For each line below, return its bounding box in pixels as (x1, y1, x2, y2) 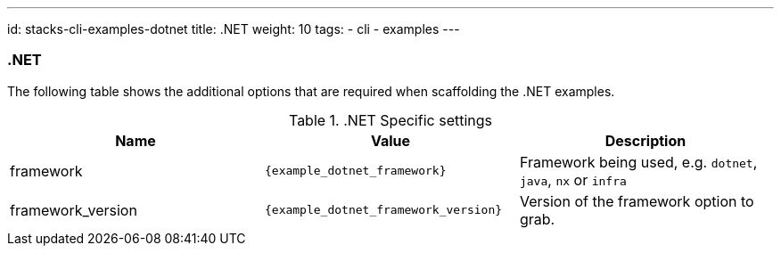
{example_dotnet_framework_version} (264, 203, 503, 217)
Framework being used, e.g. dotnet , (519, 152, 758, 171)
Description (604, 131, 686, 150)
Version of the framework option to (519, 192, 754, 210)
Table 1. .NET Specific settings (288, 110, 493, 129)
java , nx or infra (519, 170, 627, 189)
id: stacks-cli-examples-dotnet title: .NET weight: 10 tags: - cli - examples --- (7, 21, 460, 37)
